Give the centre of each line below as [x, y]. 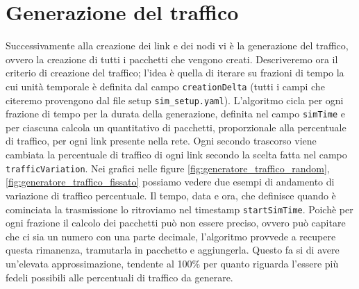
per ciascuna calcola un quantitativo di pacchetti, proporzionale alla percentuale [176, 127]
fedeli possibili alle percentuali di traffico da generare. [119, 277]
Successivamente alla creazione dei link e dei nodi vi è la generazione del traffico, [177, 46]
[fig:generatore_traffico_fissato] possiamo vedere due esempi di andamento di [170, 182]
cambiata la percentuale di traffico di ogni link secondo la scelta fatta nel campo [176, 155]
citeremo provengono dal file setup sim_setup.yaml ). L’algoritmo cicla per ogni [175, 100]
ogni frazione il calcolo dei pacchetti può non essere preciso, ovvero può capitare [176, 223]
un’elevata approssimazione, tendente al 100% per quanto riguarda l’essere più [172, 263]
